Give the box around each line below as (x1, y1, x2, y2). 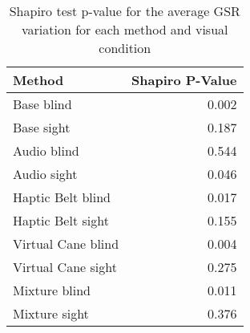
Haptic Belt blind (13, 188, 111, 206)
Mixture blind (13, 281, 91, 299)
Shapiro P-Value (131, 71, 237, 89)
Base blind (13, 95, 72, 113)
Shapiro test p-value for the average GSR (9, 2, 240, 20)
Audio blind (13, 141, 79, 160)
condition (99, 39, 151, 57)
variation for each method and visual (21, 20, 228, 39)
